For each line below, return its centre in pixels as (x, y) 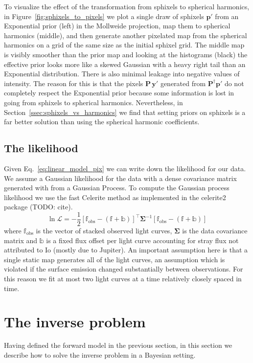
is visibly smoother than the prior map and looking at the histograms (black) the (126, 54)
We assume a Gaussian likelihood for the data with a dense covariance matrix (120, 178)
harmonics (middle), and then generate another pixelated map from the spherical (126, 35)
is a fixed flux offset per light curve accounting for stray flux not (142, 240)
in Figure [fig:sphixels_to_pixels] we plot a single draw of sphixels (104, 16)
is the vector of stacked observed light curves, (104, 230)
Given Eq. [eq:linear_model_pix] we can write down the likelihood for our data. (125, 168)
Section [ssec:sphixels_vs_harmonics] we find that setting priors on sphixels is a (125, 112)
